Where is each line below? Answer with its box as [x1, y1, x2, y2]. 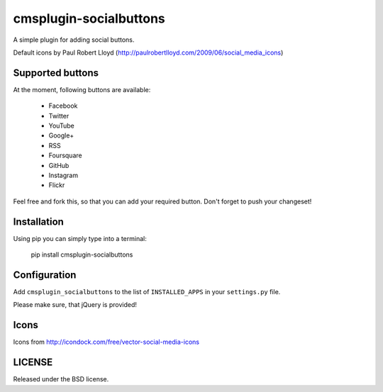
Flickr [48, 181, 65, 189]
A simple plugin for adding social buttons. [13, 35, 135, 44]
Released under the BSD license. [13, 375, 109, 383]
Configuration [13, 269, 77, 281]
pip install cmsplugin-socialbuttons [30, 250, 133, 259]
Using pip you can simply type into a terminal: [13, 234, 147, 242]
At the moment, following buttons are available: [13, 85, 151, 94]
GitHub [48, 161, 70, 169]
